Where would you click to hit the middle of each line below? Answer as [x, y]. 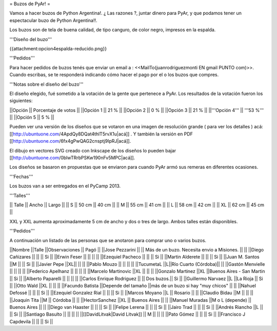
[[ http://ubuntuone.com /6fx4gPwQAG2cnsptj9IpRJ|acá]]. [70, 141]
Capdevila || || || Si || [31, 321]
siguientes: [21, 101]
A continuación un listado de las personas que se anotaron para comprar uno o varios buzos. [108, 240]
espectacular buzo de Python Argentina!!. [53, 20]
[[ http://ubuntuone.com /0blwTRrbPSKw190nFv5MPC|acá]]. [72, 158]
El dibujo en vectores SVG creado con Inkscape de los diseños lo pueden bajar [93, 150]
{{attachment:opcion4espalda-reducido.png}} [58, 48]
